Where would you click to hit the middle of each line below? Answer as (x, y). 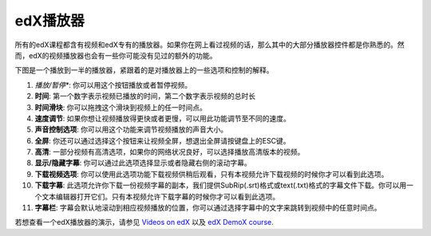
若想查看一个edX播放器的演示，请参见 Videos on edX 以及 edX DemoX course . (144, 222)
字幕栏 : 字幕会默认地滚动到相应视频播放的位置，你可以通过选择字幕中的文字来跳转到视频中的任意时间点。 (208, 208)
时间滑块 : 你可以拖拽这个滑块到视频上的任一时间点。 (121, 107)
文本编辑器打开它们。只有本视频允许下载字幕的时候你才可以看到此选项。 (160, 196)
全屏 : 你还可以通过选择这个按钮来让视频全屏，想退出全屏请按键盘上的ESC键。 (162, 140)
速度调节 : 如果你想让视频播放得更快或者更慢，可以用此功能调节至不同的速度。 (162, 118)
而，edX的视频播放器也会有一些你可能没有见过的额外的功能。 (116, 55)
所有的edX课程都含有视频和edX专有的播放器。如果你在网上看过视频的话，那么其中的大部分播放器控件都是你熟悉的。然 (210, 45)
